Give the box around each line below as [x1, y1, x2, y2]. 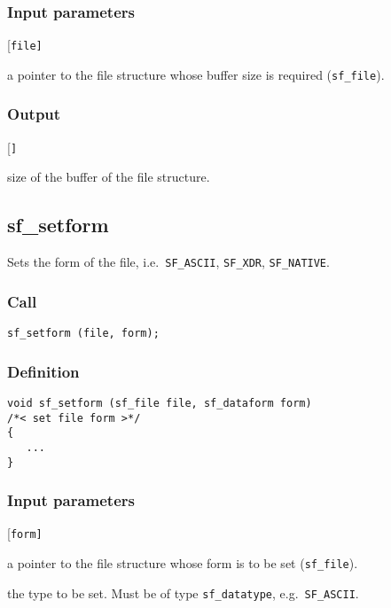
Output [7, 103, 61, 125]
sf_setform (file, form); [7, 327, 160, 340]
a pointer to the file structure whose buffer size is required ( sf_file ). [7, 65, 385, 83]
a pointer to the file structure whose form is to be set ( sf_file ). [7, 554, 358, 573]
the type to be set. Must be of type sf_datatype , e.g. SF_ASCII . [7, 583, 359, 602]
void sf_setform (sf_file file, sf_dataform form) [7, 396, 312, 409]
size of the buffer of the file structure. [7, 168, 210, 186]
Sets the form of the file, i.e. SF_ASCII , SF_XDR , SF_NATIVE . [7, 253, 330, 271]
